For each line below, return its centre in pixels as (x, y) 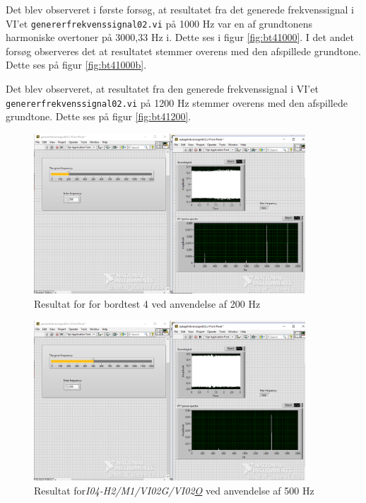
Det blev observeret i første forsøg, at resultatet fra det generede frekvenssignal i (180, 9)
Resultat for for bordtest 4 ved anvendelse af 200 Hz (147, 303)
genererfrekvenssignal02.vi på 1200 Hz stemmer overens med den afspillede (177, 102)
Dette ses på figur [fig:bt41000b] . (76, 65)
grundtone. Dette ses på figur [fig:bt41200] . (99, 116)
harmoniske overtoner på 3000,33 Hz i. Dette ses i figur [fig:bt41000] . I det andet (180, 37)
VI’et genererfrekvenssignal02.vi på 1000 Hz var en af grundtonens (159, 23)
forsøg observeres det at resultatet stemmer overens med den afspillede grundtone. (183, 51)
